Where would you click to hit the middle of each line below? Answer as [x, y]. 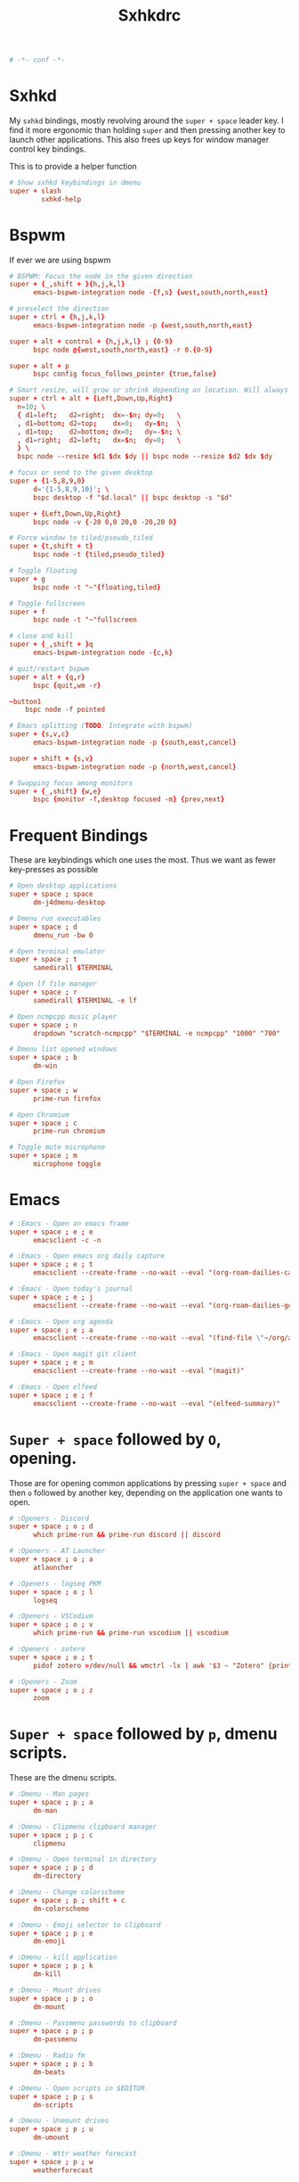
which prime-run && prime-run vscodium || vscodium [130, 1633]
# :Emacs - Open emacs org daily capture [87, 1256]
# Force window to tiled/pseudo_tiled [81, 538]
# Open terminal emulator [57, 951]
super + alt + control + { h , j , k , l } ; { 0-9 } [91, 341]
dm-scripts [53, 2105]
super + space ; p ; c [51, 1835]
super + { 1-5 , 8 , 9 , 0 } [48, 481]
